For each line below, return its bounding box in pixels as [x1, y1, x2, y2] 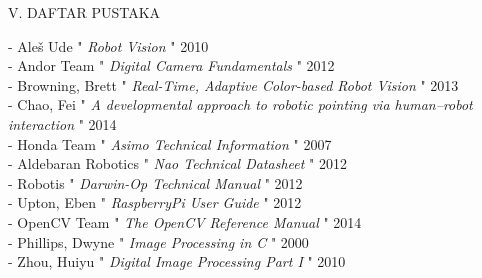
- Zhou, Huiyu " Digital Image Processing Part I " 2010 [8, 251, 346, 272]
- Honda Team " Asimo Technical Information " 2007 [8, 133, 332, 154]
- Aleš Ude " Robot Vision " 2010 [8, 35, 209, 56]
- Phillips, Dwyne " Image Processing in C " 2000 [8, 231, 309, 252]
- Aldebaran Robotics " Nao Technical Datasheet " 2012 [8, 153, 347, 174]
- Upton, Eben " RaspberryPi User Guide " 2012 [8, 192, 302, 213]
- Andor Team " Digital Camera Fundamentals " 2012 [8, 55, 335, 76]
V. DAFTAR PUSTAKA [8, 2, 161, 22]
